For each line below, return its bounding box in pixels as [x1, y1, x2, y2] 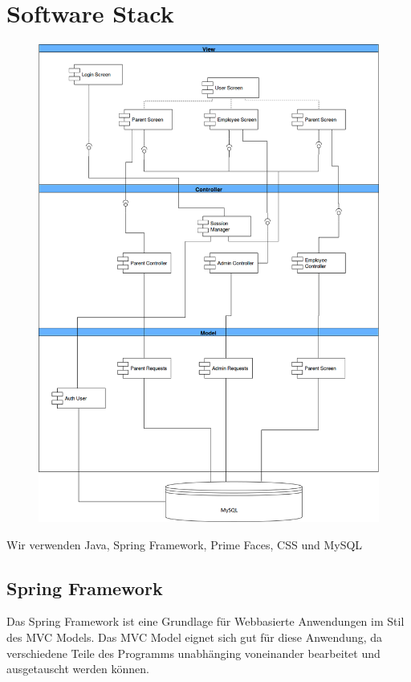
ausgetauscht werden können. [6, 660, 149, 677]
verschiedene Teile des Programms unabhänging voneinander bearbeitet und [6, 644, 380, 661]
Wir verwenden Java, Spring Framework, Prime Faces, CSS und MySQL [6, 536, 363, 553]
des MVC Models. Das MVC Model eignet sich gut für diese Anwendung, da [6, 629, 383, 646]
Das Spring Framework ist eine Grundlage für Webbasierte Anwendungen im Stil [6, 613, 405, 630]
